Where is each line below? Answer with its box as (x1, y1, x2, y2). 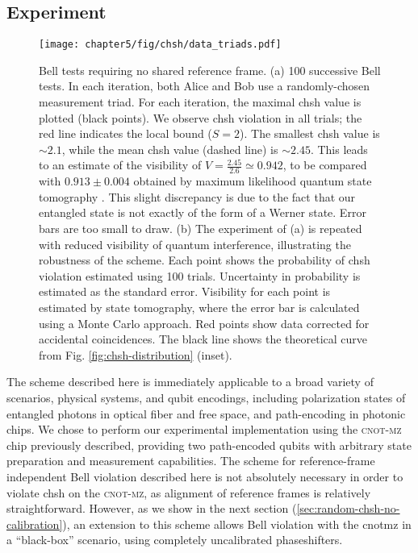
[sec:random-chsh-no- (296, 500, 400, 517)
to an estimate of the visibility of (39, 156, 202, 173)
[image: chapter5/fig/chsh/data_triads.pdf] (39, 39, 282, 51)
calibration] (6, 515, 63, 532)
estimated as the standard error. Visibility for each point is (39, 283, 331, 300)
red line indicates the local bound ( (39, 125, 212, 142)
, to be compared (282, 156, 367, 173)
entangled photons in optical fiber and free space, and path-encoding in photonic (6, 405, 406, 422)
